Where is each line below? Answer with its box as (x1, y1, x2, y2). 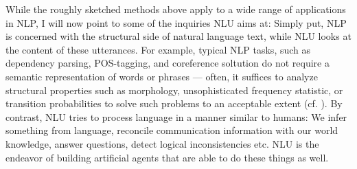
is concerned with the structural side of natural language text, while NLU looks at (5, 29, 352, 43)
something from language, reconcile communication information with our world (5, 123, 338, 137)
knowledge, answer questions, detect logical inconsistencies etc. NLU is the (5, 136, 319, 150)
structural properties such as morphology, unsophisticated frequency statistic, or (5, 82, 343, 97)
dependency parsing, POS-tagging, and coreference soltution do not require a (5, 56, 330, 70)
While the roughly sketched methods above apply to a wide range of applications (5, 2, 346, 16)
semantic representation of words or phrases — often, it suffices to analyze (5, 69, 318, 83)
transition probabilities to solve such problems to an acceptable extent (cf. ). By (5, 96, 343, 111)
